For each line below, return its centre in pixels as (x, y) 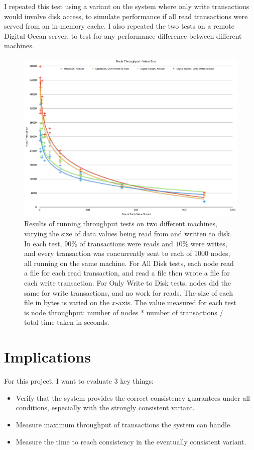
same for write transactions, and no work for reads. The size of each (129, 292)
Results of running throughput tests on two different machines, (121, 223)
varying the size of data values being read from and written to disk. (128, 234)
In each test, (43, 243)
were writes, (209, 243)
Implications (47, 357)
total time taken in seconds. (67, 322)
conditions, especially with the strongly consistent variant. (105, 408)
